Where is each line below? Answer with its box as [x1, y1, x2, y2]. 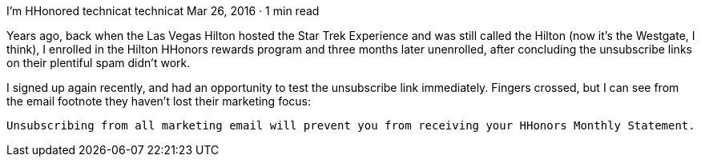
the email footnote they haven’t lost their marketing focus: [6, 94, 312, 108]
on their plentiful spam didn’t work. [6, 56, 191, 70]
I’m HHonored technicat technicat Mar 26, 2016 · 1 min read [6, 4, 320, 18]
